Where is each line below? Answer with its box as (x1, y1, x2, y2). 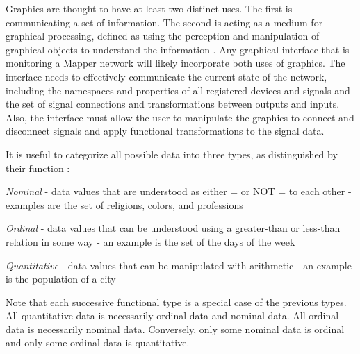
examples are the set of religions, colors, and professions (6, 197, 243, 212)
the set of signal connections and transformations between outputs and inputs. (6, 96, 340, 111)
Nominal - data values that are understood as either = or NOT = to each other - (6, 184, 352, 199)
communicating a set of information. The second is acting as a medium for (6, 15, 323, 29)
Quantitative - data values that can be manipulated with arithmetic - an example (6, 258, 352, 272)
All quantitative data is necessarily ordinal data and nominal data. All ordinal (6, 308, 339, 323)
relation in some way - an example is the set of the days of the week (6, 234, 295, 248)
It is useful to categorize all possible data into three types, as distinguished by (6, 146, 338, 161)
